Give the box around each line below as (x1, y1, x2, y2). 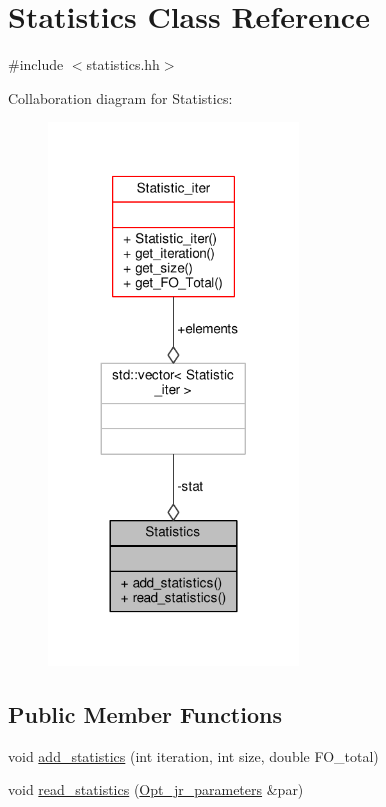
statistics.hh (86, 54, 160, 75)
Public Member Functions (8, 698, 282, 729)
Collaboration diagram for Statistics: (8, 87, 233, 108)
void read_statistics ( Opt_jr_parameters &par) (8, 779, 304, 800)
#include (8, 54, 64, 75)
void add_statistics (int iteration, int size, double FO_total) (8, 745, 379, 766)
